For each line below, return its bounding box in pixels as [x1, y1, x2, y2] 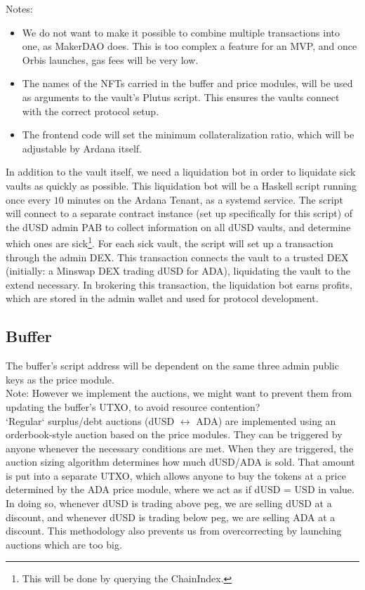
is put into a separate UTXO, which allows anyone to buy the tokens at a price [6, 468, 346, 483]
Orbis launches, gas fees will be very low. [22, 52, 199, 67]
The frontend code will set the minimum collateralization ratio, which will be [22, 127, 354, 142]
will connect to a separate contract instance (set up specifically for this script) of [6, 206, 353, 221]
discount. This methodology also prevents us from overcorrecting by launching [6, 523, 342, 538]
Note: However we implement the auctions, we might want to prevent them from [6, 386, 352, 400]
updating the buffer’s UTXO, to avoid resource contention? [6, 399, 260, 414]
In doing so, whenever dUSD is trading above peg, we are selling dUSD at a [6, 496, 332, 511]
